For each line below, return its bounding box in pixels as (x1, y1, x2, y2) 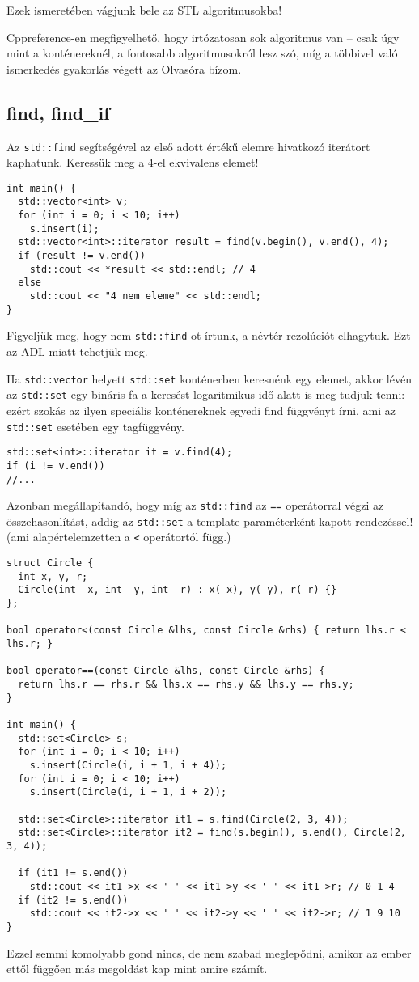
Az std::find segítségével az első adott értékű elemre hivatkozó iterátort (6, 138, 370, 154)
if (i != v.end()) (6, 459, 105, 472)
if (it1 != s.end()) (18, 867, 129, 879)
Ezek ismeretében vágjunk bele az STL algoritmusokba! (6, 2, 282, 18)
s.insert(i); (29, 222, 99, 235)
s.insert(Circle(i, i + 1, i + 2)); (29, 786, 227, 798)
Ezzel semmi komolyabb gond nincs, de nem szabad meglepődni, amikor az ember (6, 944, 412, 961)
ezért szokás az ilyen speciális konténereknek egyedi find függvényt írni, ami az (6, 401, 396, 418)
